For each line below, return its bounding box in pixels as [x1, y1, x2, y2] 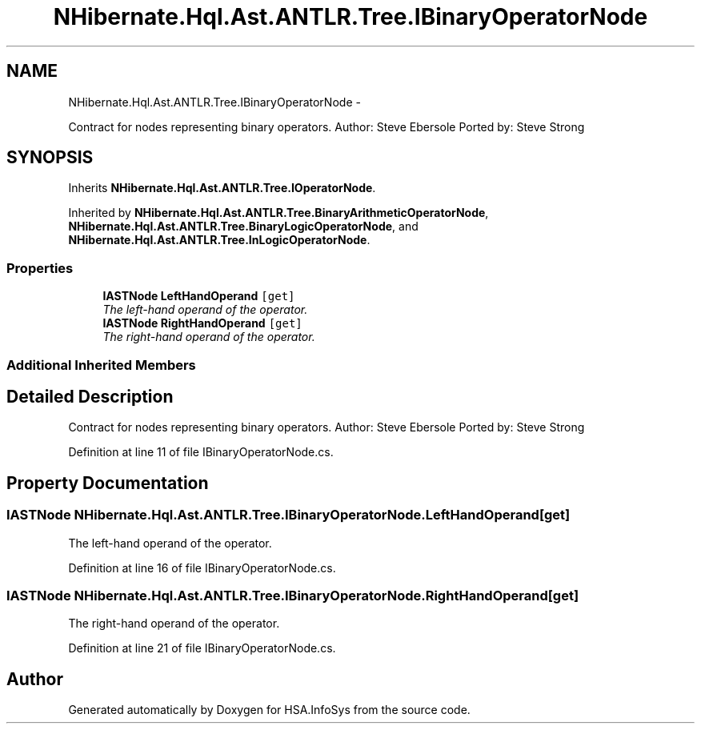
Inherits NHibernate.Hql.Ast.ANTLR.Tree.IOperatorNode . [68, 181, 376, 195]
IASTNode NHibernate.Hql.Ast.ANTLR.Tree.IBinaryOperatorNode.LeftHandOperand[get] [6, 507, 571, 523]
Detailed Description [6, 386, 174, 407]
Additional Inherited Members [6, 356, 196, 373]
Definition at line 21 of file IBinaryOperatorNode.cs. [68, 641, 336, 656]
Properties [6, 259, 74, 276]
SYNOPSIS [6, 147, 94, 168]
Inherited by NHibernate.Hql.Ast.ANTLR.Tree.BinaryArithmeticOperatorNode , [68, 206, 489, 220]
